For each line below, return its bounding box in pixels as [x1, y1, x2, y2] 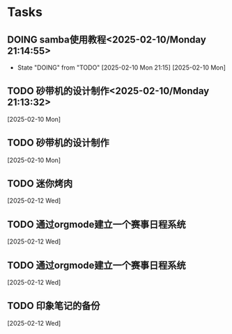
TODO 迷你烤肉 [7, 178, 73, 190]
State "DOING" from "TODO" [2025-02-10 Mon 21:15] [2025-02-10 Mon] [17, 63, 226, 72]
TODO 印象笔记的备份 [7, 300, 100, 312]
